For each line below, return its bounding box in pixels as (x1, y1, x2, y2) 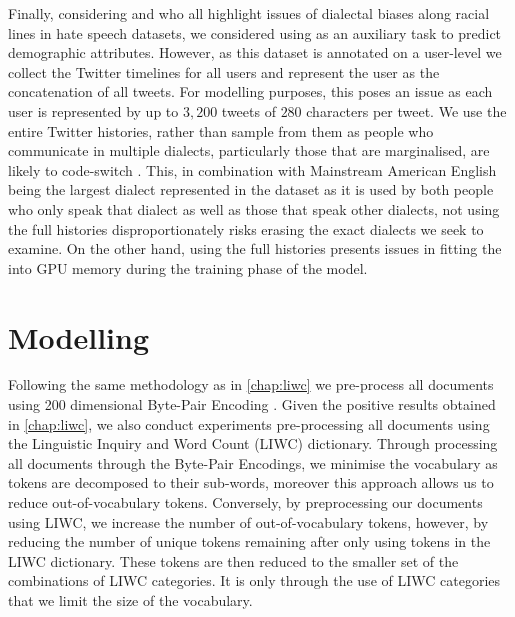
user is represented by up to (8, 100, 179, 121)
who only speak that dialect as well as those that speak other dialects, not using (8, 198, 500, 219)
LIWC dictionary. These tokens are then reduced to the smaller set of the (8, 550, 459, 571)
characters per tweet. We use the (306, 100, 507, 121)
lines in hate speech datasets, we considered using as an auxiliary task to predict (8, 22, 502, 43)
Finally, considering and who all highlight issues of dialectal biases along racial (8, 3, 490, 23)
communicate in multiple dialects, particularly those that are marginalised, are (8, 140, 490, 161)
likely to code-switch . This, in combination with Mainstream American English (8, 159, 497, 180)
